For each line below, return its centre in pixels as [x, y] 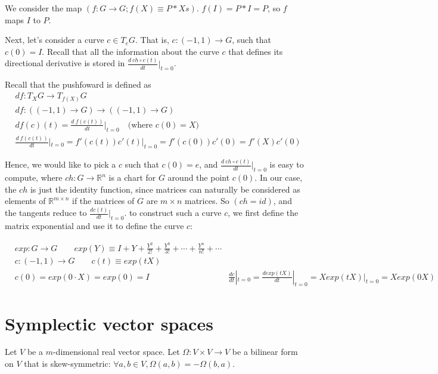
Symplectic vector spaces [109, 323]
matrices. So [207, 201]
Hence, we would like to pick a [60, 164]
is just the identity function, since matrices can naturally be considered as [165, 189]
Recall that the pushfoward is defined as [78, 84]
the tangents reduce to [46, 213]
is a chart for [132, 177]
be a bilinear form [265, 352]
